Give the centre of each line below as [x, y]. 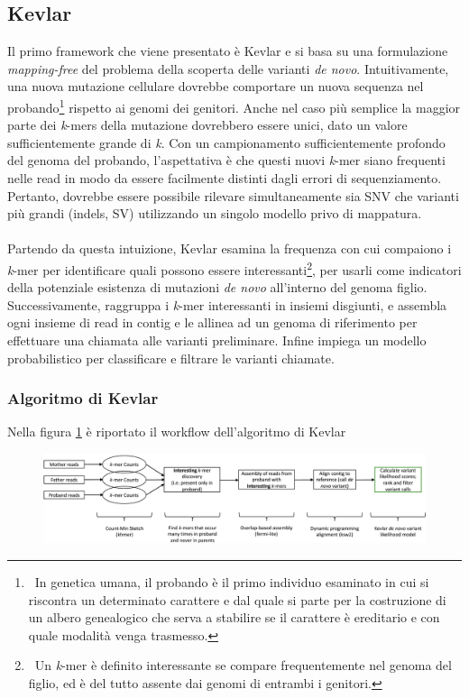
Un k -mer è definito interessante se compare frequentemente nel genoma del [243, 665]
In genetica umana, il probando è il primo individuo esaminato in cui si [232, 581]
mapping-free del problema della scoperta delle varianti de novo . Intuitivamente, [228, 68]
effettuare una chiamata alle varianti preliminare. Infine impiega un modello [217, 340]
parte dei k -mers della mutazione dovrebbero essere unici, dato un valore [207, 125]
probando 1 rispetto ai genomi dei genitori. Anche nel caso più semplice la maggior [234, 106]
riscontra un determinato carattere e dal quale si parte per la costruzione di [237, 599]
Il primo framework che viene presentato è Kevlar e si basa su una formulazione [228, 51]
